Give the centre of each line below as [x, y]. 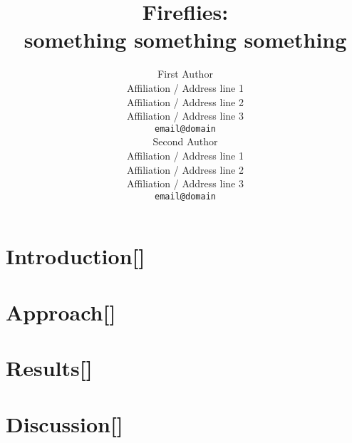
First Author [185, 74]
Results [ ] [49, 368]
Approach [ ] [61, 312]
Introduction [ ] [76, 256]
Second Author [185, 141]
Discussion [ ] [64, 423]
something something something [185, 40]
